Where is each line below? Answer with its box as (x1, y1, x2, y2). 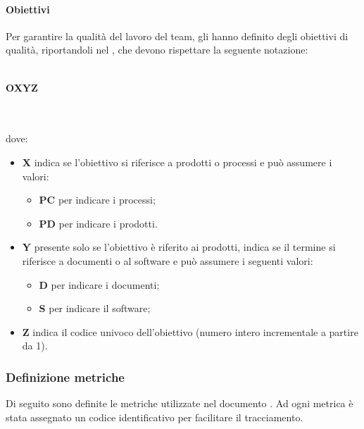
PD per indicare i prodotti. (39, 216, 158, 230)
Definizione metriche (6, 368, 125, 385)
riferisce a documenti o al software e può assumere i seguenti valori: (22, 253, 313, 268)
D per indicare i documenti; (39, 277, 160, 292)
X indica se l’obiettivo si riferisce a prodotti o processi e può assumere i (22, 154, 332, 169)
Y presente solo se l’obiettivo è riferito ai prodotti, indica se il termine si (22, 240, 336, 254)
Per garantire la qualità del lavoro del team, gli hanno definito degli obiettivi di (6, 28, 349, 43)
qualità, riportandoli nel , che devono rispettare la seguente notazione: (6, 42, 308, 57)
